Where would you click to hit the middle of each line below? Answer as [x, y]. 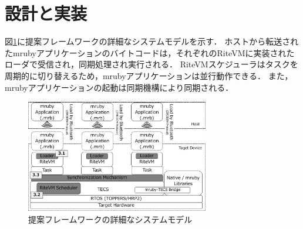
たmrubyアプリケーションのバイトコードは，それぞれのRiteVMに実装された [150, 52]
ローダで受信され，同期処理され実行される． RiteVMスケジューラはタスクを [151, 64]
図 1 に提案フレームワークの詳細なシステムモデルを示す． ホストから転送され [152, 41]
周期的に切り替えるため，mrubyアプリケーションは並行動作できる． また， [149, 75]
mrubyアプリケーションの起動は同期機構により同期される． [117, 87]
